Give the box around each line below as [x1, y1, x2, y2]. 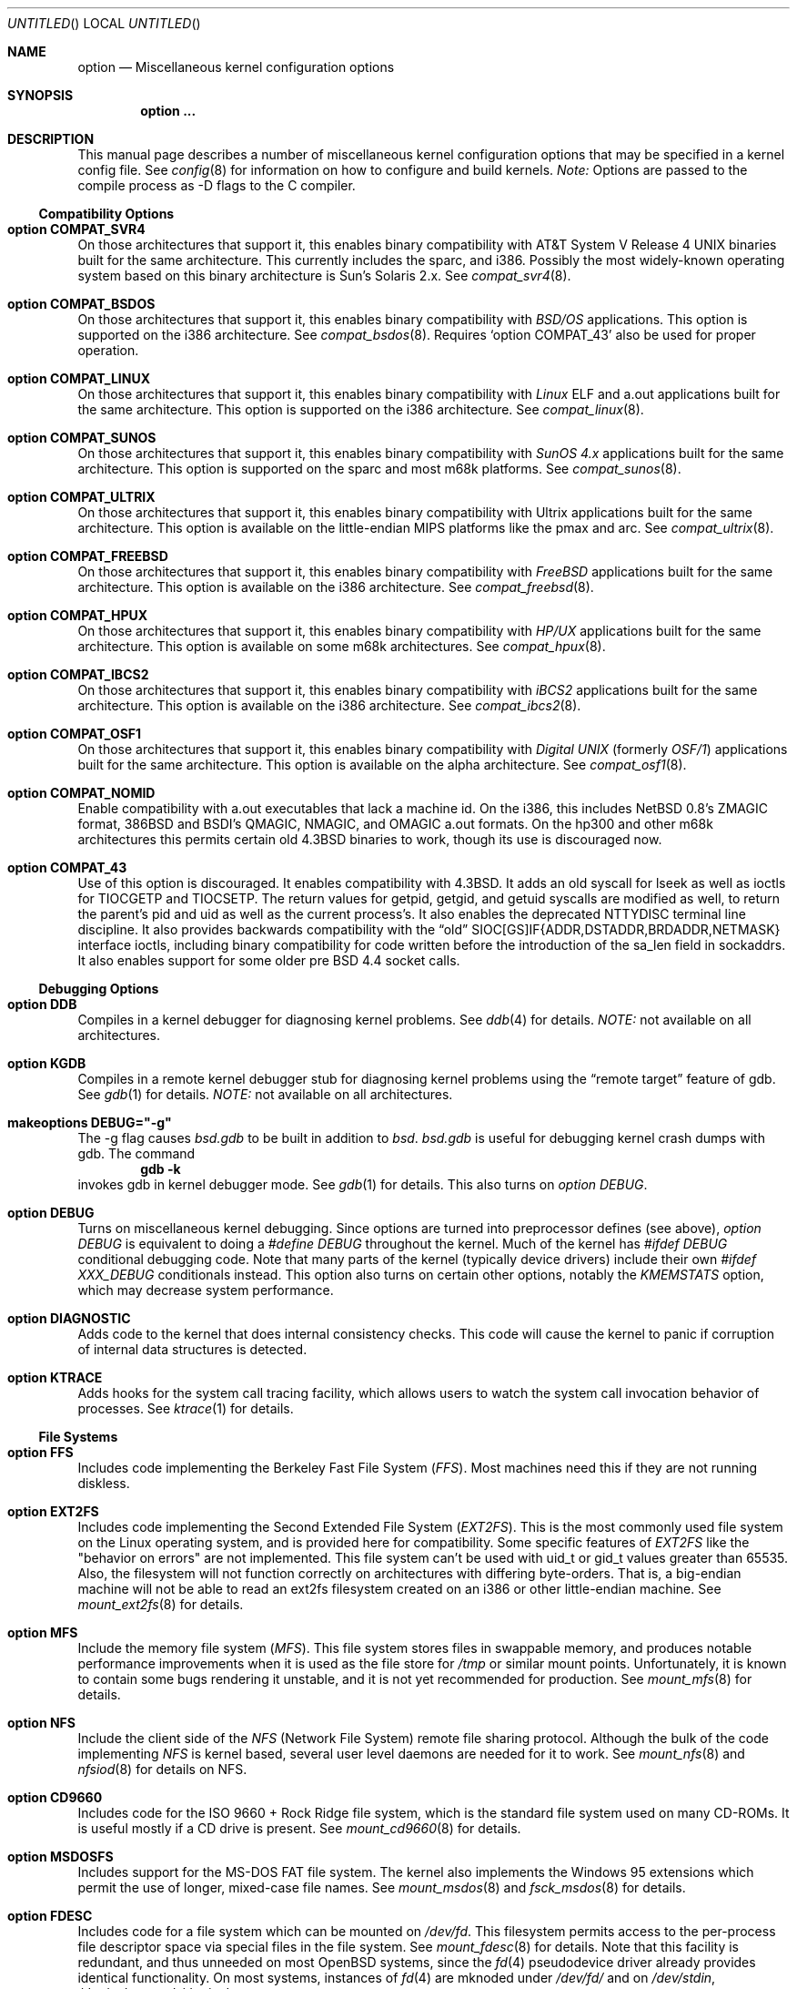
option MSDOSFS [7, 1849, 114, 1864]
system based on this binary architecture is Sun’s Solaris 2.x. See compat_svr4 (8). [77, 268, 571, 283]
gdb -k [140, 1161, 181, 1177]
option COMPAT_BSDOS [7, 296, 156, 311]
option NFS [7, 1715, 76, 1730]
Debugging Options [38, 981, 159, 996]
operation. [77, 342, 139, 358]
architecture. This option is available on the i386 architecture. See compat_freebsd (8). [77, 579, 594, 595]
